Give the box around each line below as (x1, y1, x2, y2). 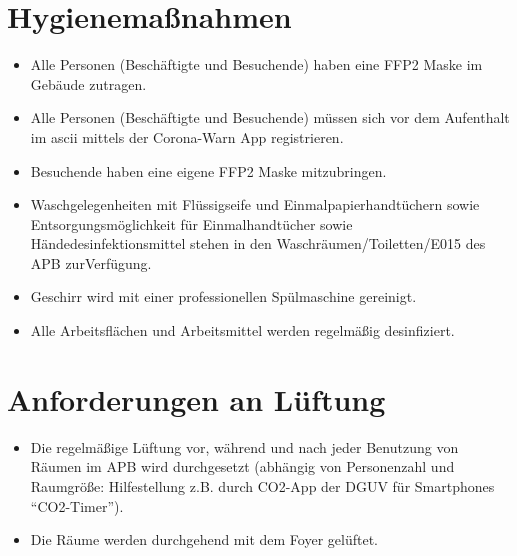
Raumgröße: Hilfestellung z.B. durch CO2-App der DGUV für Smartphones (30, 475, 495, 496)
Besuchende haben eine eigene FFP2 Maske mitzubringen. (30, 160, 387, 181)
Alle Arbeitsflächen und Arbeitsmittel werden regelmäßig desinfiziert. (30, 320, 455, 341)
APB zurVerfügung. (30, 252, 152, 273)
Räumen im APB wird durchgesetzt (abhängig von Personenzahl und (30, 456, 455, 477)
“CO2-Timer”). (30, 495, 124, 516)
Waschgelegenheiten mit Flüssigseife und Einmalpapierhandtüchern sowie (30, 194, 480, 215)
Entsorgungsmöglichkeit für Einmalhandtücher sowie (30, 213, 353, 234)
